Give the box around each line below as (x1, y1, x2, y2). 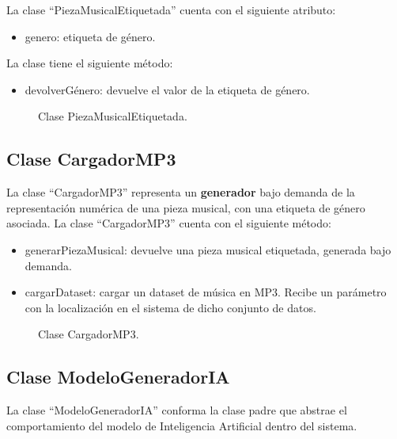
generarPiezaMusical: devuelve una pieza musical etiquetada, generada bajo (25, 241, 391, 258)
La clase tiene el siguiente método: (6, 55, 173, 71)
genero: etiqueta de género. (25, 28, 156, 44)
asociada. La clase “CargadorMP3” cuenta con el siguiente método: (6, 215, 331, 231)
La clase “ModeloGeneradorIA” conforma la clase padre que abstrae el (6, 402, 347, 418)
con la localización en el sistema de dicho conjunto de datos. (25, 299, 316, 315)
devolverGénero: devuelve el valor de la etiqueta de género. (25, 81, 310, 97)
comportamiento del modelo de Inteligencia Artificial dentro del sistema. (6, 417, 357, 433)
